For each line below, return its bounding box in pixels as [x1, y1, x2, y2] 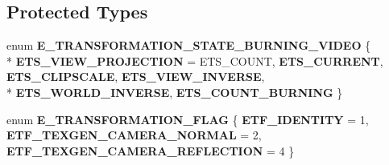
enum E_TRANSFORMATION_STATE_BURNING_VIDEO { [6, 37, 371, 54]
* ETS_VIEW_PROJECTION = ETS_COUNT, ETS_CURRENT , [6, 52, 383, 69]
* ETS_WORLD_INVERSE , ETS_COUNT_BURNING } [6, 83, 343, 100]
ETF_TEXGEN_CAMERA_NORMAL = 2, [6, 127, 262, 143]
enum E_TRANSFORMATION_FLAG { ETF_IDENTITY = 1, [6, 111, 369, 127]
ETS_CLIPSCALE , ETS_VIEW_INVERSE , [6, 68, 265, 85]
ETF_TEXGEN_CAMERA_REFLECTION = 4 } [6, 142, 295, 159]
